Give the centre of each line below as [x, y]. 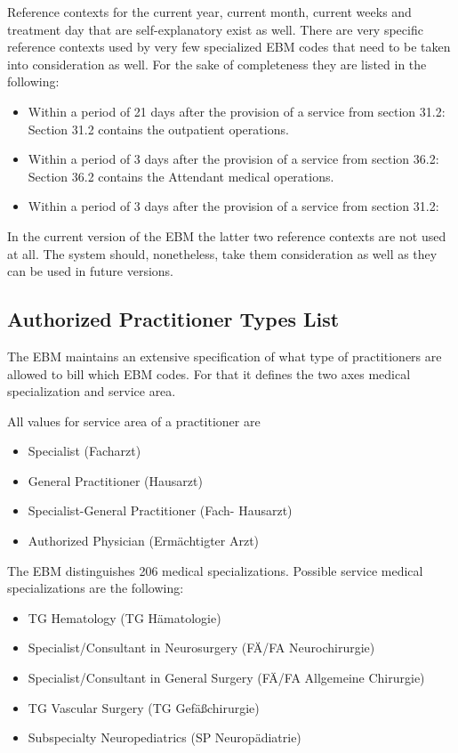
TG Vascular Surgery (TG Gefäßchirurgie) [144, 707]
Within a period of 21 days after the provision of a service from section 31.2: [237, 111]
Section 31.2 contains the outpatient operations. [158, 129]
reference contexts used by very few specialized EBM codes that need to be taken [229, 47]
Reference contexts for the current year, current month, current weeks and [209, 12]
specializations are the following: [96, 588]
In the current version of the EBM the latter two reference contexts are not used [227, 235]
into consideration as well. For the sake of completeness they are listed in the [217, 64]
